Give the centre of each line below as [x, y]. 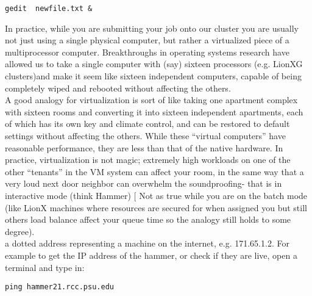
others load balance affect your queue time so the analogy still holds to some [148, 219]
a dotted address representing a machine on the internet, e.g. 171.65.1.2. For [147, 243]
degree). [20, 231]
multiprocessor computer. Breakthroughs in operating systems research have [147, 52]
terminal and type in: [45, 267]
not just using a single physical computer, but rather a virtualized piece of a [147, 40]
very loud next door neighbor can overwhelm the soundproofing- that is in [144, 183]
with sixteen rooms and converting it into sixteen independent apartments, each [154, 111]
